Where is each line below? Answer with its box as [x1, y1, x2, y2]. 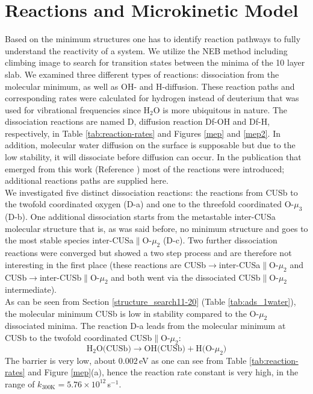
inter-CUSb [39, 270, 82, 283]
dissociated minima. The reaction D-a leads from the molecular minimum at [5, 319, 286, 332]
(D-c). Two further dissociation [163, 234, 277, 246]
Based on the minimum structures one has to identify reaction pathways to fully [5, 33, 301, 45]
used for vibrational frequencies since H [5, 103, 150, 116]
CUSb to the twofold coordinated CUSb [5, 331, 152, 343]
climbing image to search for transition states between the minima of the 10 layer [5, 56, 305, 69]
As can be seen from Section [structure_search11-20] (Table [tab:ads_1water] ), [5, 295, 296, 307]
